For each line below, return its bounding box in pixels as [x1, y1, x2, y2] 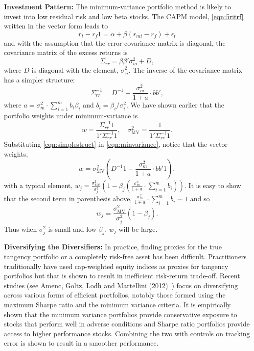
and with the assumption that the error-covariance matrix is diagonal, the [4, 37, 226, 48]
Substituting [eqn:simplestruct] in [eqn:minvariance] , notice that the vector [4, 139, 228, 149]
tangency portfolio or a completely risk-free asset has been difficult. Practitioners [4, 251, 247, 262]
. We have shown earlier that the [126, 100, 225, 110]
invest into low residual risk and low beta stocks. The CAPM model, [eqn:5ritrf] [4, 11, 244, 21]
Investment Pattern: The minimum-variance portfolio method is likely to [4, 1, 231, 11]
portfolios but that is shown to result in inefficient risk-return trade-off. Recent [4, 270, 240, 281]
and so [190, 193, 210, 204]
